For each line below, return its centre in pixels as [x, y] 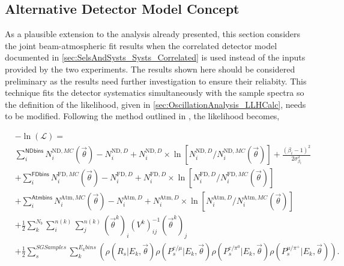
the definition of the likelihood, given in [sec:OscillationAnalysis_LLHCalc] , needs [155, 104]
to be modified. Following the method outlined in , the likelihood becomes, [142, 116]
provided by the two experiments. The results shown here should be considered [150, 69]
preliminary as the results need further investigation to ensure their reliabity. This [156, 81]
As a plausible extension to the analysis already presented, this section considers [153, 34]
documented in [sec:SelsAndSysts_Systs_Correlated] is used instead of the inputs [155, 57]
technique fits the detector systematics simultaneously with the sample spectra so [155, 93]
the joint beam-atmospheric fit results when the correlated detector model [141, 45]
